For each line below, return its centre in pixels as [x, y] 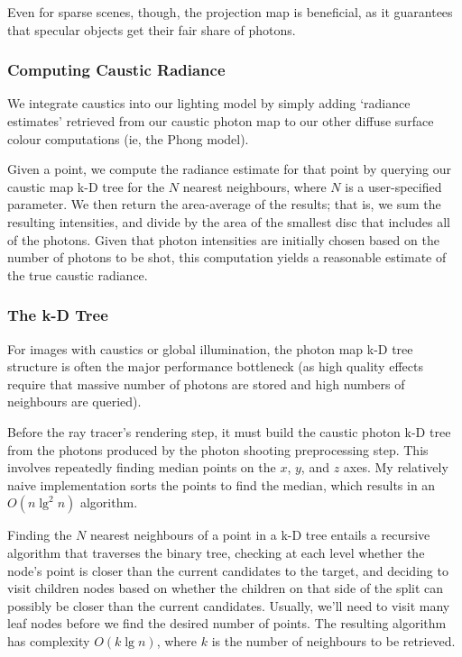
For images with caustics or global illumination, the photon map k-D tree [210, 348]
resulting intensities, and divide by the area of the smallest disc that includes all [229, 221]
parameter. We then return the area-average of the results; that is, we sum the [224, 204]
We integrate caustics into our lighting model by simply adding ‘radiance [209, 103]
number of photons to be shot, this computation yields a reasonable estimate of [227, 257]
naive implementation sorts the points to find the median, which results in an [222, 484]
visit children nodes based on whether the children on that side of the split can [226, 588]
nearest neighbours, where [254, 186]
